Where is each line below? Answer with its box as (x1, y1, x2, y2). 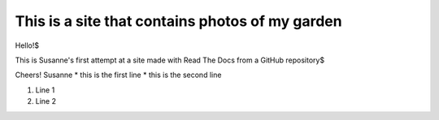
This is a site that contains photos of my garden (15, 12, 342, 30)
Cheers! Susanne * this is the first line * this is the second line (15, 70, 222, 80)
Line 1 (35, 85, 55, 95)
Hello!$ (15, 41, 40, 50)
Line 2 (35, 96, 57, 106)
